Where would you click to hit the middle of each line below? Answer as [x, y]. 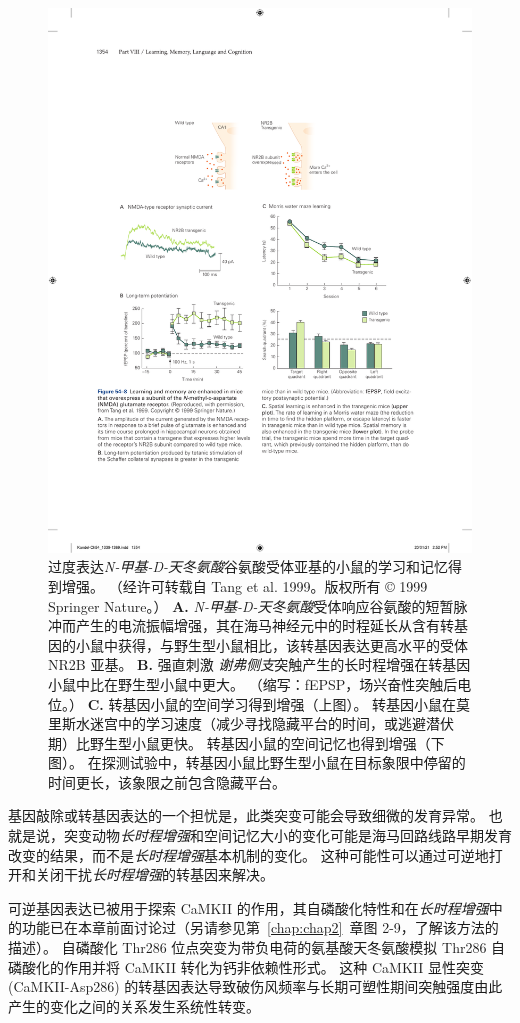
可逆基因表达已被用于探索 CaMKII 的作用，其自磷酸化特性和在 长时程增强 [248, 907]
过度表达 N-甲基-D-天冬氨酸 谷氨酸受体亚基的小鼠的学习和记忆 [248, 566]
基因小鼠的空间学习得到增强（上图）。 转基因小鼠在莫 [296, 703]
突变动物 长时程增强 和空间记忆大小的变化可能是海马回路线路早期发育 [287, 835]
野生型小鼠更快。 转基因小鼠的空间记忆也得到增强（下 [267, 742]
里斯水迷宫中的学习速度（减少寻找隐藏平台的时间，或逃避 [237, 723]
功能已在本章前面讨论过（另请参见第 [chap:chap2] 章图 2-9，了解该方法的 [260, 927]
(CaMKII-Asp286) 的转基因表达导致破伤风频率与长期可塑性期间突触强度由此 [255, 986]
